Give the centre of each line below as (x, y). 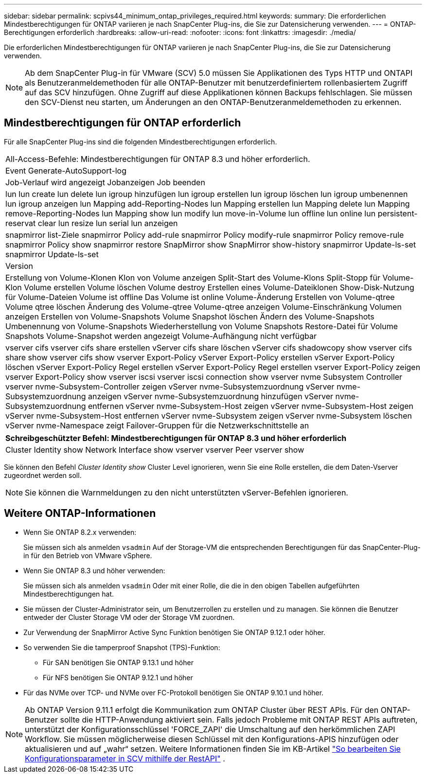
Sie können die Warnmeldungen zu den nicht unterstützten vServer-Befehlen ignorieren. (186, 492)
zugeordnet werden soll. (43, 475)
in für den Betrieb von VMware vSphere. (88, 555)
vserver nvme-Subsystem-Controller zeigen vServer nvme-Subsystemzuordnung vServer (170, 386)
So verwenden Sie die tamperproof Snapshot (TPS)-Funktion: (122, 647)
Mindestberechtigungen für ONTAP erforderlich (123, 123)
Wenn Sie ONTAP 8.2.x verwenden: (80, 532)
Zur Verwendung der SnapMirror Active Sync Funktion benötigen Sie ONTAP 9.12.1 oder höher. (175, 632)
